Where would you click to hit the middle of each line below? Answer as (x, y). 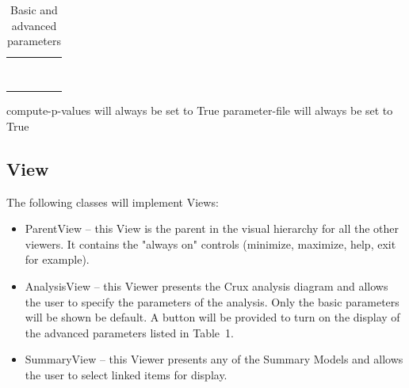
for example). (57, 259)
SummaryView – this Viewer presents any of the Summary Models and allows (214, 359)
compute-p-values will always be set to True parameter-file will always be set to (200, 110)
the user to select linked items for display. (126, 375)
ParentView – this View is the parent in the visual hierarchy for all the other (212, 228)
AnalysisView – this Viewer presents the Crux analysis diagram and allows (206, 286)
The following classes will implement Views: (113, 202)
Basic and (34, 10)
